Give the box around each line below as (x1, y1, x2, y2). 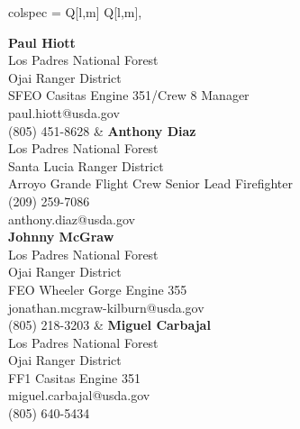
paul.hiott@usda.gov (8, 103, 120, 122)
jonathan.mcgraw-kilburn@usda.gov (8, 297, 205, 316)
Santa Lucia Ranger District (8, 156, 164, 175)
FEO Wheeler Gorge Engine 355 (8, 279, 187, 298)
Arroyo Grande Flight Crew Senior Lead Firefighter (8, 174, 293, 193)
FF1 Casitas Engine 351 (8, 368, 141, 387)
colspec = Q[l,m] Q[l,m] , (8, 3, 142, 21)
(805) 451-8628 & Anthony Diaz (8, 121, 196, 140)
